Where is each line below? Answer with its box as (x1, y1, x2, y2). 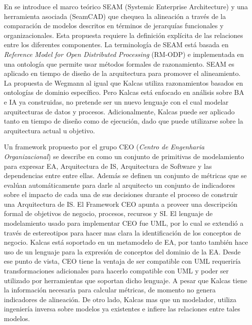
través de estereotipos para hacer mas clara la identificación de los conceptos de (4, 227, 241, 237)
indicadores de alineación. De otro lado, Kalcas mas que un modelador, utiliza (4, 294, 236, 304)
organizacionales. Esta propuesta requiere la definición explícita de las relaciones (4, 30, 243, 40)
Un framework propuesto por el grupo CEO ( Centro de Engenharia (4, 142, 205, 152)
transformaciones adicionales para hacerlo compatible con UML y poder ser (4, 266, 229, 276)
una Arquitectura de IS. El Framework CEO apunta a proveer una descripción (4, 199, 238, 209)
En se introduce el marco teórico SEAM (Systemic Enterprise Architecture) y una (4, 1, 248, 11)
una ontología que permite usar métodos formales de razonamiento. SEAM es (4, 58, 234, 69)
